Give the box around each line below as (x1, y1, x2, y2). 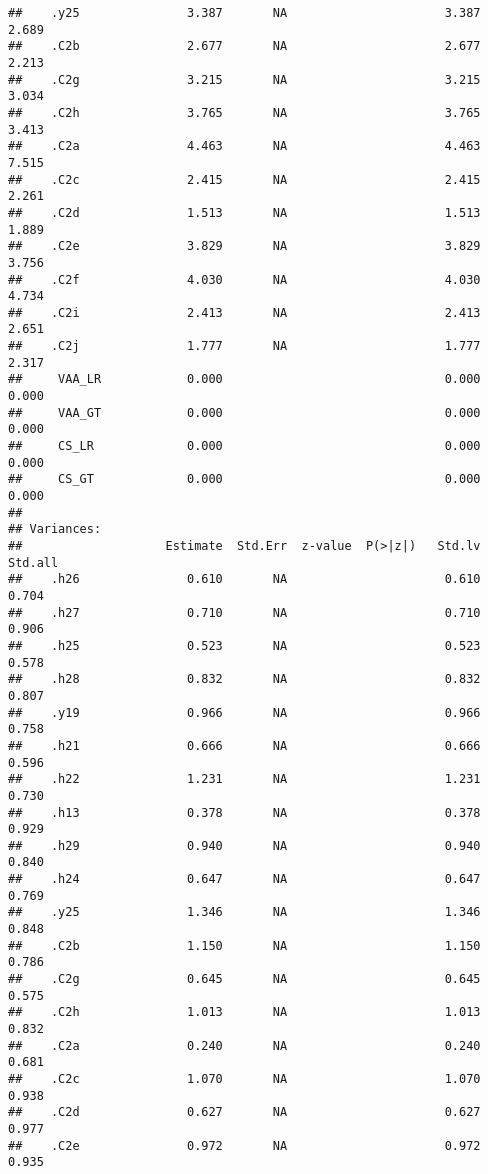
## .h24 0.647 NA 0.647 (8, 872, 481, 887)
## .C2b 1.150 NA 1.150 (8, 938, 481, 953)
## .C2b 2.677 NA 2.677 (8, 39, 481, 54)
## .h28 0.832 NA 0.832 (8, 672, 481, 687)
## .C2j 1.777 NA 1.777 (8, 339, 481, 354)
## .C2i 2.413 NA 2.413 (8, 305, 481, 320)
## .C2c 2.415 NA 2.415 (8, 172, 481, 187)
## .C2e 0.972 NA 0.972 (8, 1138, 481, 1153)
